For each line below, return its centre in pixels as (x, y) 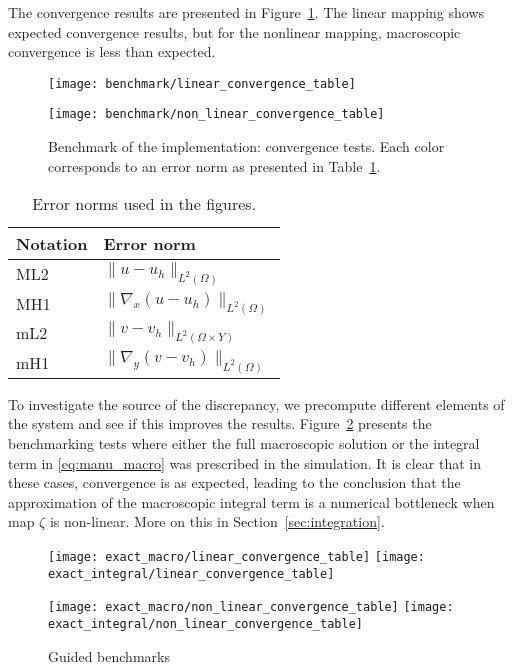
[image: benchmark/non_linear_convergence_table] (216, 114)
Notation (52, 244)
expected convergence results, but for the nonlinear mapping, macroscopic (234, 31)
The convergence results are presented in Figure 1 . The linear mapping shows (246, 12)
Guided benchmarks (109, 655)
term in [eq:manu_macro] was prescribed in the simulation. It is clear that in (245, 462)
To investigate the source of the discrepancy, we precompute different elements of (256, 403)
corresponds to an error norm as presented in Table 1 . (214, 165)
